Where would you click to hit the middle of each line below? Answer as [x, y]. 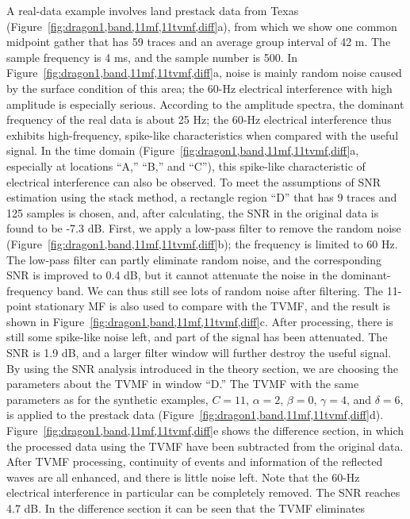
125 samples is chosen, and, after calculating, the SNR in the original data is [193, 212]
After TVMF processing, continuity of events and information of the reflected [195, 461]
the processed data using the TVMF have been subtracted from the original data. [205, 446]
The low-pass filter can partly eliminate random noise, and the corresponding [194, 259]
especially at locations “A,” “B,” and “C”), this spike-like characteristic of [186, 165]
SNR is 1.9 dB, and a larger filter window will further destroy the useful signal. [199, 353]
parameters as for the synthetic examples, [107, 399]
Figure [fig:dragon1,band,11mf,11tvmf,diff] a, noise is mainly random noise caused [204, 73]
